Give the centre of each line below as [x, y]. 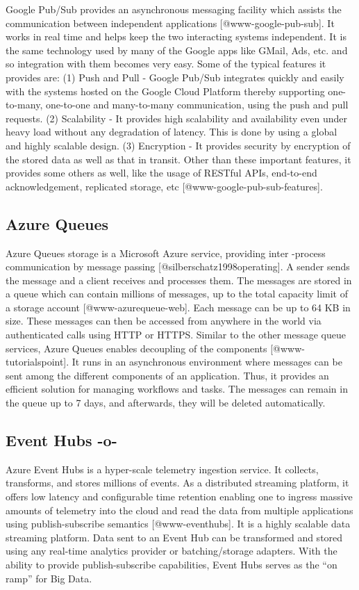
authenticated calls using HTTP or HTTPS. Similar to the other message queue [176, 335]
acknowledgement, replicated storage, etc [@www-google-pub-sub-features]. [164, 186]
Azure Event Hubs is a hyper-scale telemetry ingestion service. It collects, [162, 469]
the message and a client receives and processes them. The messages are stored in [179, 280]
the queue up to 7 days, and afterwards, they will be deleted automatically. [166, 403]
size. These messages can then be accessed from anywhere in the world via [164, 321]
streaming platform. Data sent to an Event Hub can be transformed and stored [174, 537]
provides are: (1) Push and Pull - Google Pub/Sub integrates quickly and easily [175, 77]
